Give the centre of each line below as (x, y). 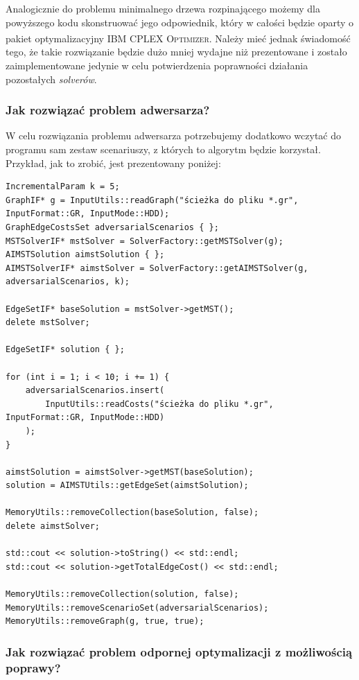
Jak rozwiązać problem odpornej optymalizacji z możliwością (179, 651)
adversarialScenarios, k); (68, 282)
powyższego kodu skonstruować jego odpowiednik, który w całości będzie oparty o (180, 22)
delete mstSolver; (48, 323)
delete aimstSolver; (53, 526)
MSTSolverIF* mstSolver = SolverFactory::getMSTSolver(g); (145, 241)
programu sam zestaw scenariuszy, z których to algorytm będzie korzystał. (163, 149)
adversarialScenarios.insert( (95, 391)
